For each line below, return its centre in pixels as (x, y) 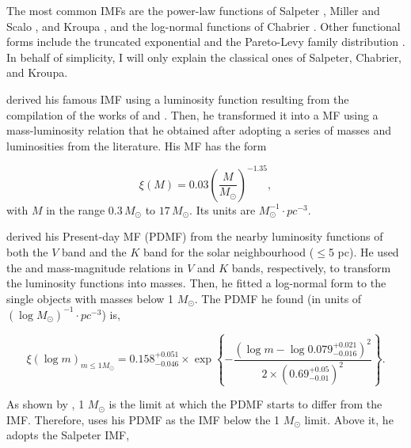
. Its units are (223, 209)
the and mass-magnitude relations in (95, 267)
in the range (76, 209)
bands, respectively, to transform (311, 267)
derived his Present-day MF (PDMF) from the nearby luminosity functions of (195, 236)
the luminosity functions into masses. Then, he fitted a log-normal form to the (196, 283)
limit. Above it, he (349, 419)
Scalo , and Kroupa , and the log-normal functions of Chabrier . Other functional (204, 26)
